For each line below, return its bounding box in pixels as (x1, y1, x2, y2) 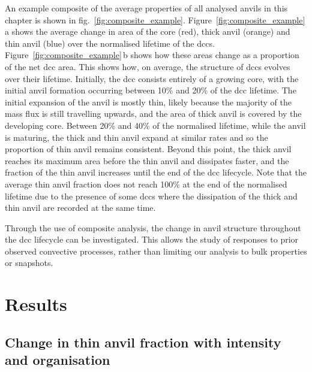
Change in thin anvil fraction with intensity (5, 332, 281, 351)
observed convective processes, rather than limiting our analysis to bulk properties (5, 244, 307, 257)
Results (5, 292, 67, 316)
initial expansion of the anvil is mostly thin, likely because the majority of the (5, 95, 292, 108)
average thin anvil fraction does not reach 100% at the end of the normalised (5, 177, 287, 190)
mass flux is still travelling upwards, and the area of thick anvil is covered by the (5, 107, 302, 120)
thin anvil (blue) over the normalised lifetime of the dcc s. (5, 37, 215, 49)
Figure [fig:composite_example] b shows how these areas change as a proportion (5, 49, 299, 61)
